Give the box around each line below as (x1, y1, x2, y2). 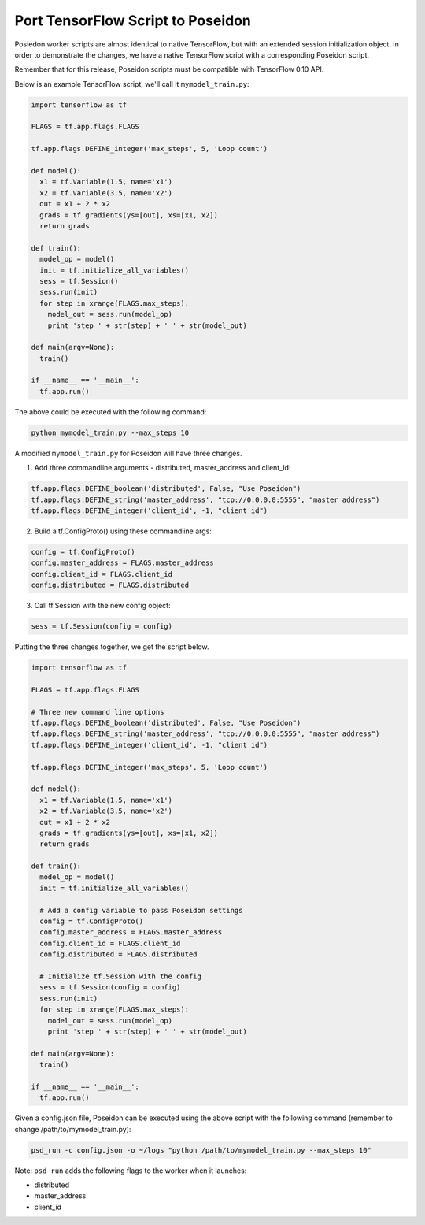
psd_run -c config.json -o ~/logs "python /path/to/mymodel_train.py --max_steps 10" (31, 1145, 371, 1154)
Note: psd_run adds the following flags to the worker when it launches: (14, 1166, 247, 1175)
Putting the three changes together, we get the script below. (14, 642, 209, 651)
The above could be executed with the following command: (14, 406, 207, 417)
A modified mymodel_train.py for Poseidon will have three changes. (14, 448, 242, 458)
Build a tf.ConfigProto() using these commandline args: (34, 526, 213, 536)
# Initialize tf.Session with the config (39, 971, 202, 981)
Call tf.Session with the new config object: (34, 601, 171, 611)
